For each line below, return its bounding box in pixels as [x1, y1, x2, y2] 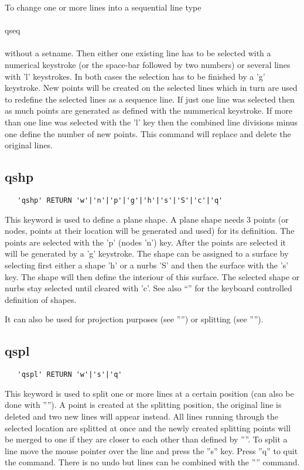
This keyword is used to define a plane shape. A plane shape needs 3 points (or [5, 213, 289, 225]
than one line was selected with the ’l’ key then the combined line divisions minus [5, 115, 298, 128]
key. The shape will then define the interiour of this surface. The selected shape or [5, 270, 300, 282]
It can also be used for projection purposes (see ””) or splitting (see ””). [5, 313, 264, 325]
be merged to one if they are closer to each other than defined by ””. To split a [5, 433, 288, 445]
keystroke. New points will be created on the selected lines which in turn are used [5, 81, 298, 94]
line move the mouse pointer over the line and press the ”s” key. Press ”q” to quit [5, 444, 298, 457]
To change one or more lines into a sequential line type [5, 1, 201, 13]
